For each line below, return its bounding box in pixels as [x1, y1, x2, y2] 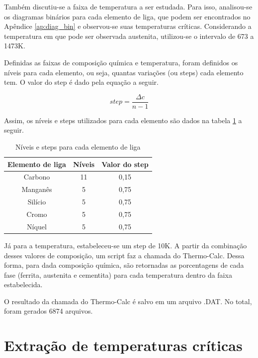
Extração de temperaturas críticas [4, 335, 243, 356]
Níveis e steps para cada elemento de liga [15, 142, 141, 152]
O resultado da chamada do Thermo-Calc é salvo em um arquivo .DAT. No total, [4, 296, 252, 306]
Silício [27, 196, 46, 207]
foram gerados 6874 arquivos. [4, 306, 93, 316]
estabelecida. [4, 279, 43, 290]
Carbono [23, 172, 50, 182]
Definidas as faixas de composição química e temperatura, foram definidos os [4, 57, 238, 67]
